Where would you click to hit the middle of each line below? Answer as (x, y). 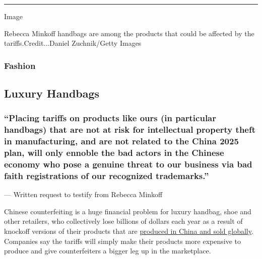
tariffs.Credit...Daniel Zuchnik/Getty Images (73, 43)
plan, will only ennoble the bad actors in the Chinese (114, 153)
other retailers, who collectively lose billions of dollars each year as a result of (123, 221)
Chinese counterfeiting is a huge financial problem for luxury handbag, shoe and (128, 211)
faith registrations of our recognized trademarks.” (107, 175)
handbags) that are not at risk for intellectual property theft (130, 129)
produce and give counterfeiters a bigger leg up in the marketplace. (108, 251)
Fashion (20, 65)
